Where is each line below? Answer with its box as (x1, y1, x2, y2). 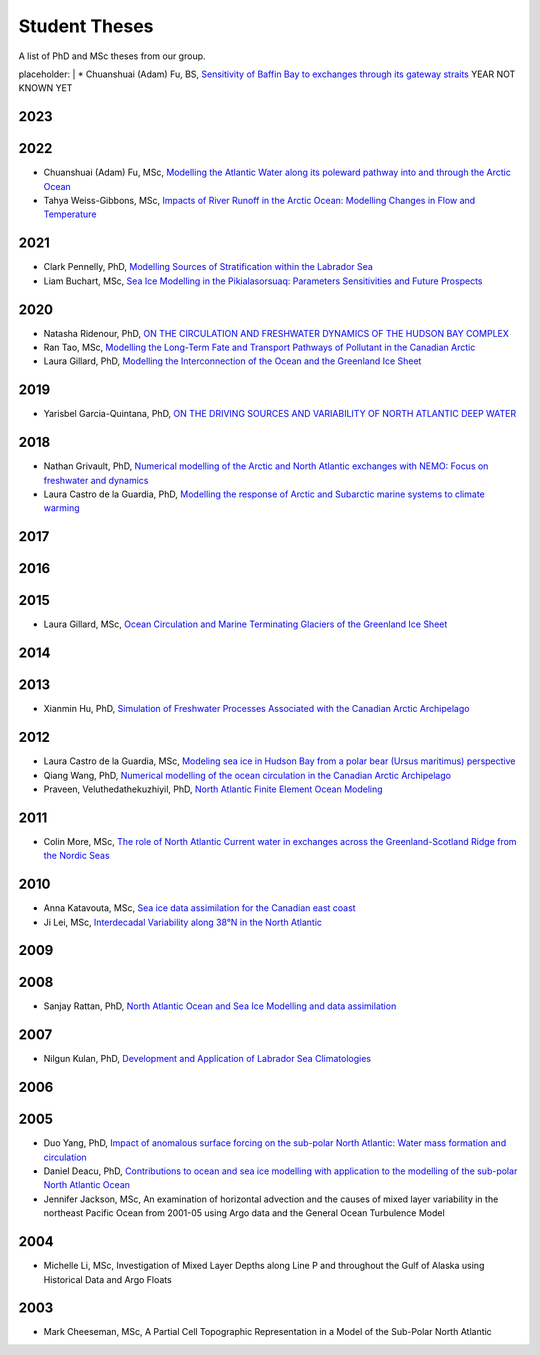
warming (43, 502, 80, 514)
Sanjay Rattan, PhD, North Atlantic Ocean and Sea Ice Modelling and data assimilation (43, 1000, 397, 1012)
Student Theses (18, 15, 154, 37)
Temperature (43, 208, 97, 220)
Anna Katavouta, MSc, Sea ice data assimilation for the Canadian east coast (43, 902, 356, 914)
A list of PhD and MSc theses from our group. (18, 50, 206, 62)
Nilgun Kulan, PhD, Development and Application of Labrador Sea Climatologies (43, 1053, 372, 1065)
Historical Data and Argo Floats (43, 1273, 172, 1285)
